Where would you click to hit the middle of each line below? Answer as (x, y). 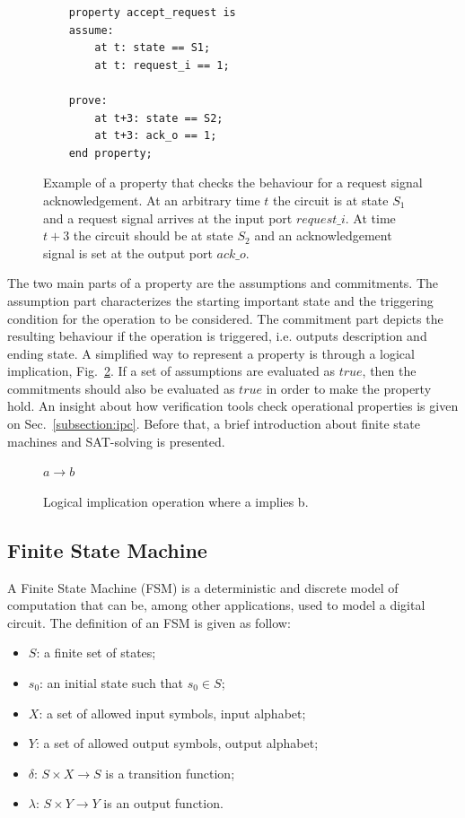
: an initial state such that (112, 683)
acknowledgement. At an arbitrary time (152, 200)
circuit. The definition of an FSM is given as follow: (149, 622)
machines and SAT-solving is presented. (116, 441)
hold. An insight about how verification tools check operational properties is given (233, 406)
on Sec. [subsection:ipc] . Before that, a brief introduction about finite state (214, 424)
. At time (370, 218)
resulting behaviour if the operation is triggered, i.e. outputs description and (217, 336)
